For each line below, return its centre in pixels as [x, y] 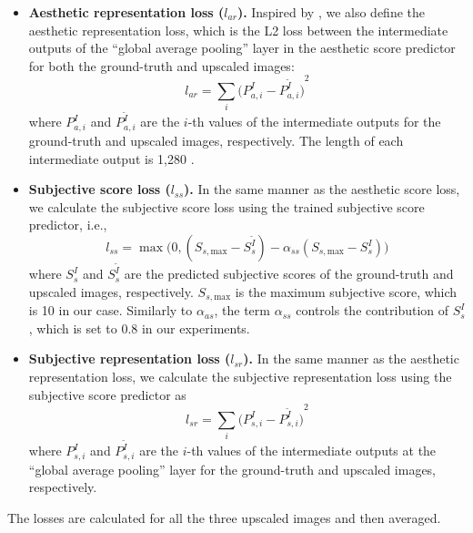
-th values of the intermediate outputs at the [312, 451]
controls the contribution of [372, 310]
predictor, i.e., [68, 225]
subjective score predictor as [107, 394]
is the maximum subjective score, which [346, 291]
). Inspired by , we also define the [331, 12]
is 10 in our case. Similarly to [111, 310]
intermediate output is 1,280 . [111, 158]
